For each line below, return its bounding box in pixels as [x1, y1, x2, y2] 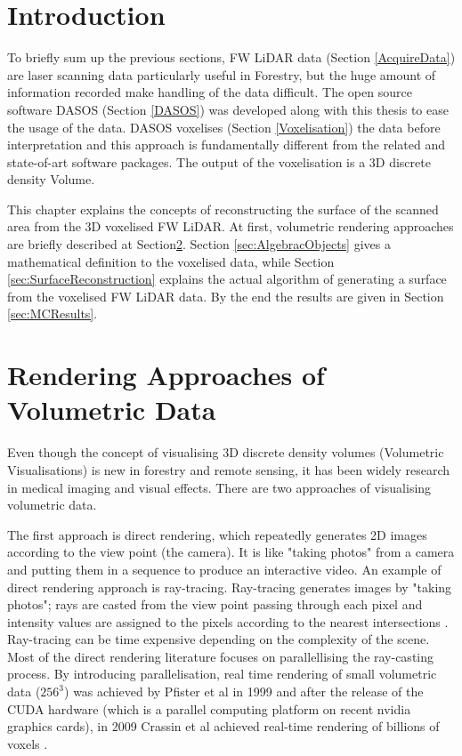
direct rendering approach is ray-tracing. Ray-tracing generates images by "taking [7, 577, 452, 596]
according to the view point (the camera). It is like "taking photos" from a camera [7, 543, 455, 561]
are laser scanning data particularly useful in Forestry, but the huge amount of [7, 65, 436, 84]
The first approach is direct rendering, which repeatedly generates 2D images [7, 525, 427, 543]
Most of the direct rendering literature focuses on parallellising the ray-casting [7, 647, 434, 665]
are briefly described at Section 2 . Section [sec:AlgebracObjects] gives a [7, 235, 391, 253]
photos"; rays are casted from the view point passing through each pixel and [7, 595, 423, 614]
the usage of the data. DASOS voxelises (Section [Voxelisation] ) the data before [7, 117, 441, 136]
